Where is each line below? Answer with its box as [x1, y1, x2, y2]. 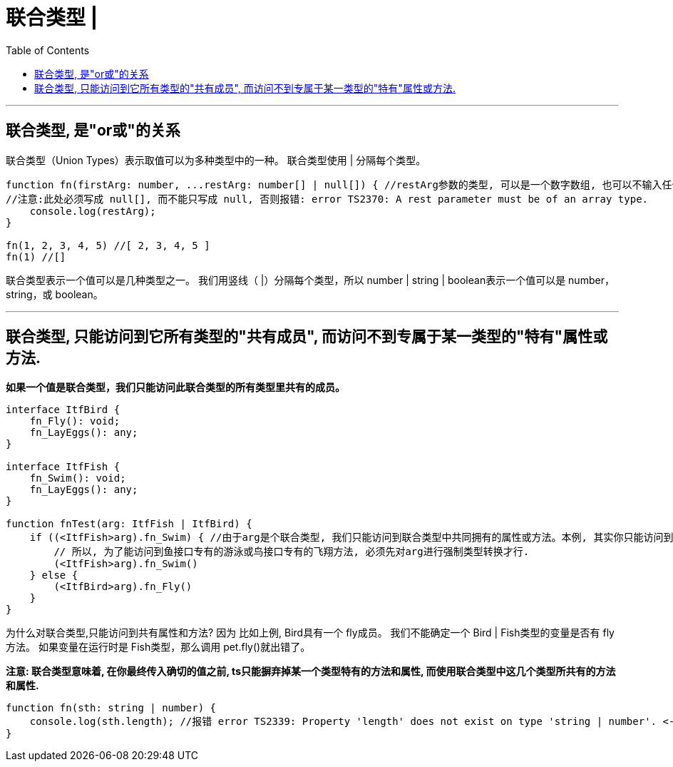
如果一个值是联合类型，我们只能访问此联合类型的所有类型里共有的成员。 [6, 381, 345, 394]
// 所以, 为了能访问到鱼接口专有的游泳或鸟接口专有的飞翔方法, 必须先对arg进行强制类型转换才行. [53, 546, 530, 558]
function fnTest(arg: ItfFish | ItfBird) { [6, 518, 252, 530]
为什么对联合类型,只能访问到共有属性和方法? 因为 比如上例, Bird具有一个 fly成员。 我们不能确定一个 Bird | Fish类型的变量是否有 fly [6, 626, 615, 639]
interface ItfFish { [6, 461, 120, 473]
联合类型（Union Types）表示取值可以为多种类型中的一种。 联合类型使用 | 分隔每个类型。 [6, 153, 426, 166]
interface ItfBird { [6, 404, 120, 416]
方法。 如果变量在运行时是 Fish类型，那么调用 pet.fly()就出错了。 [6, 641, 311, 654]
